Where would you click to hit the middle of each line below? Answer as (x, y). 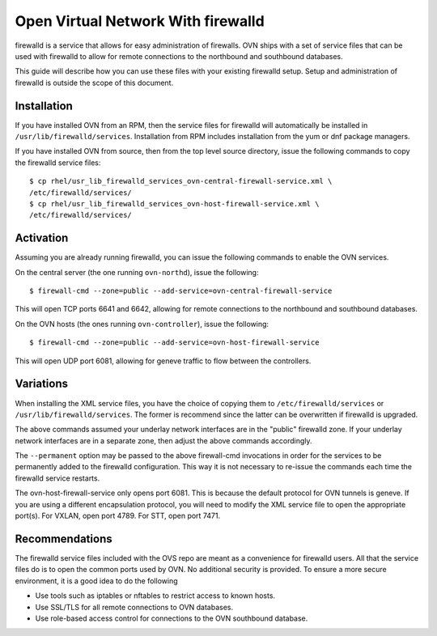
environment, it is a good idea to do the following (96, 581)
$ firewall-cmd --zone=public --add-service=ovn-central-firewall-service (181, 291)
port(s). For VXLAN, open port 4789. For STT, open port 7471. (118, 516)
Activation (42, 238)
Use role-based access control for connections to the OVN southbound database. (172, 618)
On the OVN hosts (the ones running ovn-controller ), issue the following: (142, 324)
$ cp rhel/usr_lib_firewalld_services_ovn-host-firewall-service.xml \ (174, 204)
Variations (42, 384)
